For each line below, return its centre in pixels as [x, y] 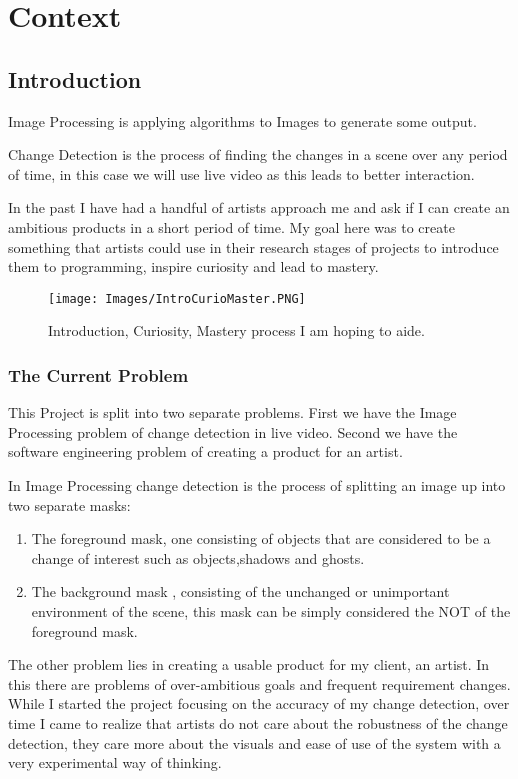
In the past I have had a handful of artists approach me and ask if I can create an [259, 207]
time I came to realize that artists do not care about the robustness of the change [258, 722]
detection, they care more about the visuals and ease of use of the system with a [254, 742]
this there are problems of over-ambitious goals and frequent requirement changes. [259, 683]
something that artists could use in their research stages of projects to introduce [253, 246]
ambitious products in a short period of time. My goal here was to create [231, 226]
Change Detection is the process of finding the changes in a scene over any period [258, 154]
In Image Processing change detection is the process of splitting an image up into [257, 484]
